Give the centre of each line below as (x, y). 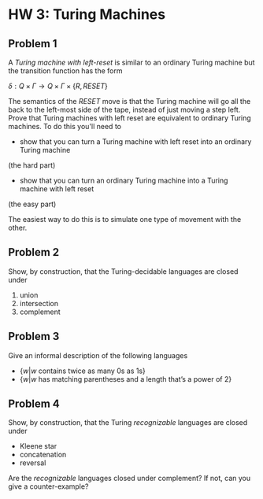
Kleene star (38, 446)
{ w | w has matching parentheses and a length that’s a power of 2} (126, 379)
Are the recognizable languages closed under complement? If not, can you (130, 479)
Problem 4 (34, 404)
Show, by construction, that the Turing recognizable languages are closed (128, 423)
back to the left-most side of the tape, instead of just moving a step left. (124, 109)
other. (18, 227)
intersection (39, 303)
